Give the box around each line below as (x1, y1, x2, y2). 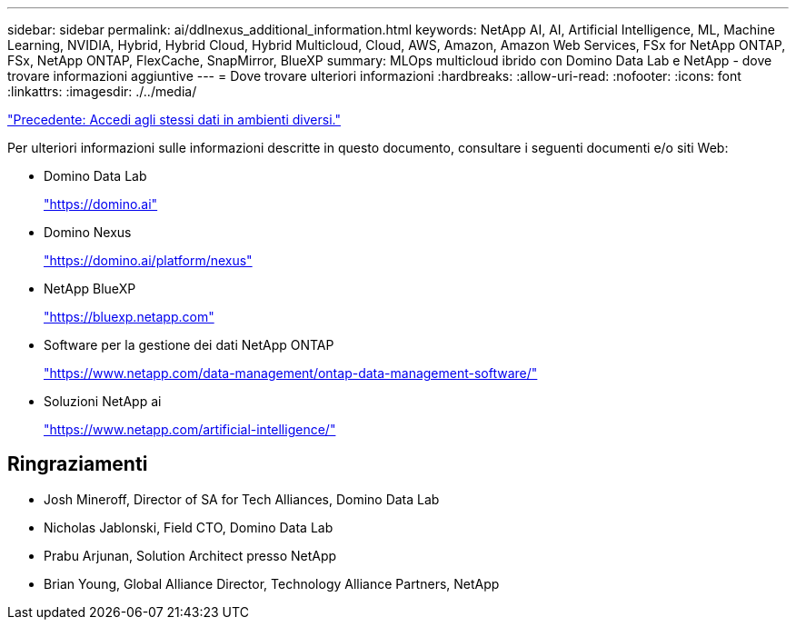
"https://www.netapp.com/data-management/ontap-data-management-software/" (44, 365, 538, 381)
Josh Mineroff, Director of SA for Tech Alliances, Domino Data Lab (44, 491, 440, 507)
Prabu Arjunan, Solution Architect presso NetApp (44, 547, 337, 563)
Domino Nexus (44, 224, 132, 240)
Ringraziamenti (7, 453, 148, 476)
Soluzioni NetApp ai (44, 393, 162, 409)
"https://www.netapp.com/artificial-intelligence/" (44, 422, 336, 437)
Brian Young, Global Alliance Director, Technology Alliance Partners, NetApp (44, 575, 500, 592)
